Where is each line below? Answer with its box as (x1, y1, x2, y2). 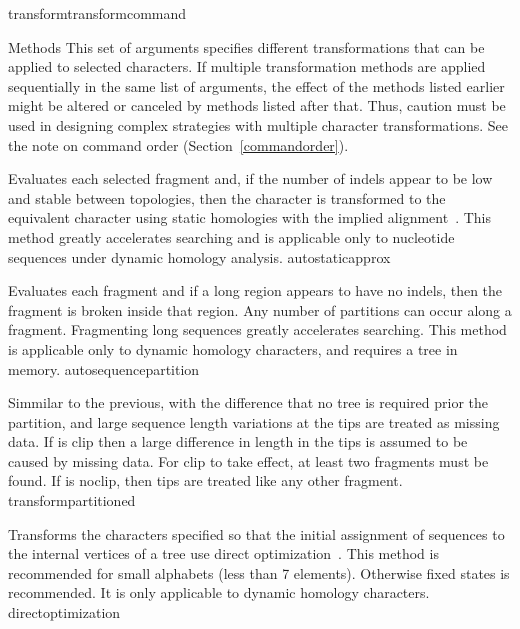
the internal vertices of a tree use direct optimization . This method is (8, 543, 439, 564)
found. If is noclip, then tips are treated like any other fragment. (8, 470, 403, 491)
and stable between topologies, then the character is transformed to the (8, 187, 446, 208)
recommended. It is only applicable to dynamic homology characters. (8, 582, 430, 603)
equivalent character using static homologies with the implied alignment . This (8, 207, 491, 228)
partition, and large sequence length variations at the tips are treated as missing (8, 411, 500, 432)
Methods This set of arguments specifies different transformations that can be (8, 36, 485, 57)
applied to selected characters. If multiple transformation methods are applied (8, 56, 486, 77)
